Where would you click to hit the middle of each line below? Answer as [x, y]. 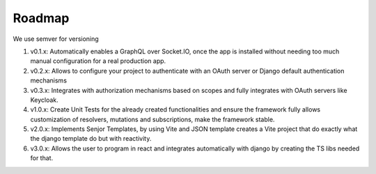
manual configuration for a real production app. [98, 61]
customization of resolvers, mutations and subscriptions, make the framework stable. [152, 119]
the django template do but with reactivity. [91, 139]
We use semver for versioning [56, 39]
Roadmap [41, 18]
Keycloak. [44, 100]
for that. [42, 158]
